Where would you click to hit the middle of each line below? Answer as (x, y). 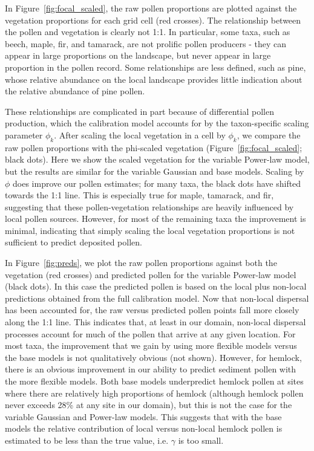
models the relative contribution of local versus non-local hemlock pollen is (144, 428)
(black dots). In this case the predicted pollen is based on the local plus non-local (156, 286)
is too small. (201, 440)
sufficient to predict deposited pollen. (74, 242)
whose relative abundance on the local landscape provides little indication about (154, 79)
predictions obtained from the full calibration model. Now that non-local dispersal (157, 298)
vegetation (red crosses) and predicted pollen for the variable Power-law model (151, 274)
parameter (24, 135)
